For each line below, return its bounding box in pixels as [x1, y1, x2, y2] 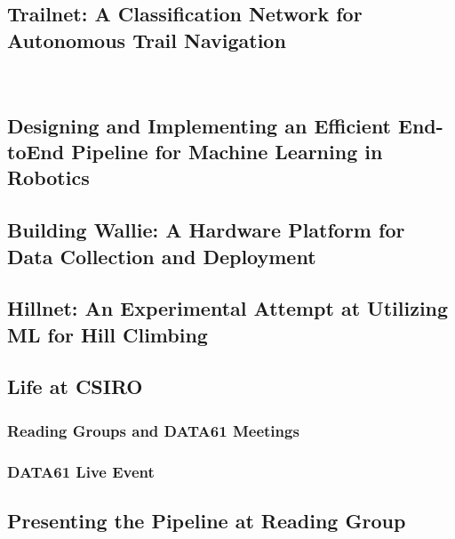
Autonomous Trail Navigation [7, 26, 286, 53]
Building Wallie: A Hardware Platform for [7, 216, 405, 244]
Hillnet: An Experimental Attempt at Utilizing [7, 294, 449, 322]
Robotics [7, 164, 90, 191]
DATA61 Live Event [7, 460, 155, 482]
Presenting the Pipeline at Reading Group [7, 506, 406, 534]
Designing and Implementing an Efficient [7, 111, 392, 139]
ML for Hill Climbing [7, 320, 208, 348]
